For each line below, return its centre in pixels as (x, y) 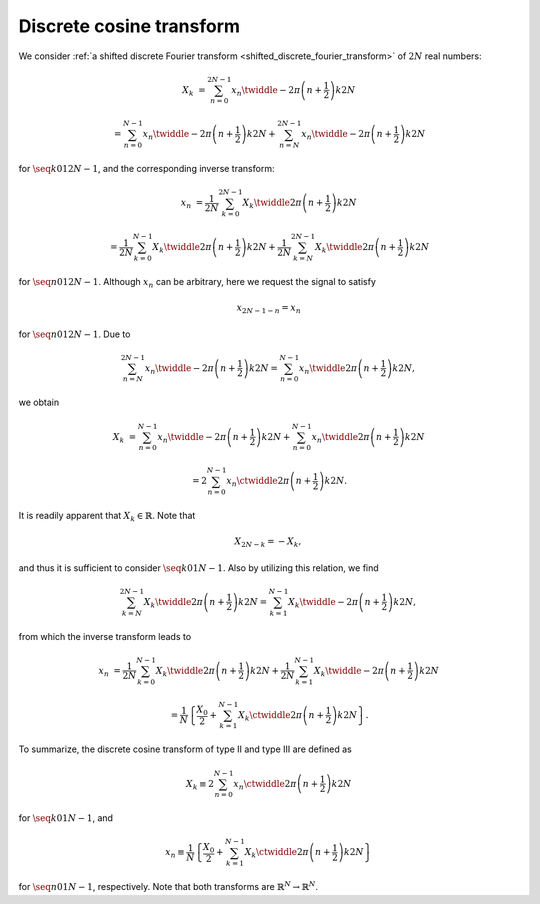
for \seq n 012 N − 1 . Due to (74, 334)
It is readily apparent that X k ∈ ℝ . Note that (107, 517)
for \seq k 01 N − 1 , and (66, 818)
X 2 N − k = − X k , (268, 543)
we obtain (39, 402)
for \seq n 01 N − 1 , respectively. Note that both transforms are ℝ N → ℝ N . (168, 886)
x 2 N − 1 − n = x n (269, 308)
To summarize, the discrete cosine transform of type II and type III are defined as (185, 749)
